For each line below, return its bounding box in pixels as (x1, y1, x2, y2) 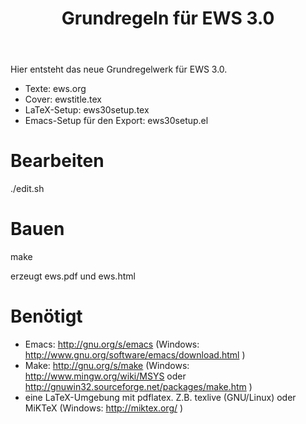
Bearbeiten (10, 150, 105, 172)
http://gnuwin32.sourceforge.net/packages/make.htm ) (24, 381, 253, 392)
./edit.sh (10, 183, 45, 195)
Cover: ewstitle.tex (24, 93, 102, 106)
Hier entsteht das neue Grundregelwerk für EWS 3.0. (10, 63, 228, 76)
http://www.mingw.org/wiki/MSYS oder (24, 370, 187, 382)
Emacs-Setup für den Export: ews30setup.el (24, 115, 209, 127)
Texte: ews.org (24, 83, 87, 95)
